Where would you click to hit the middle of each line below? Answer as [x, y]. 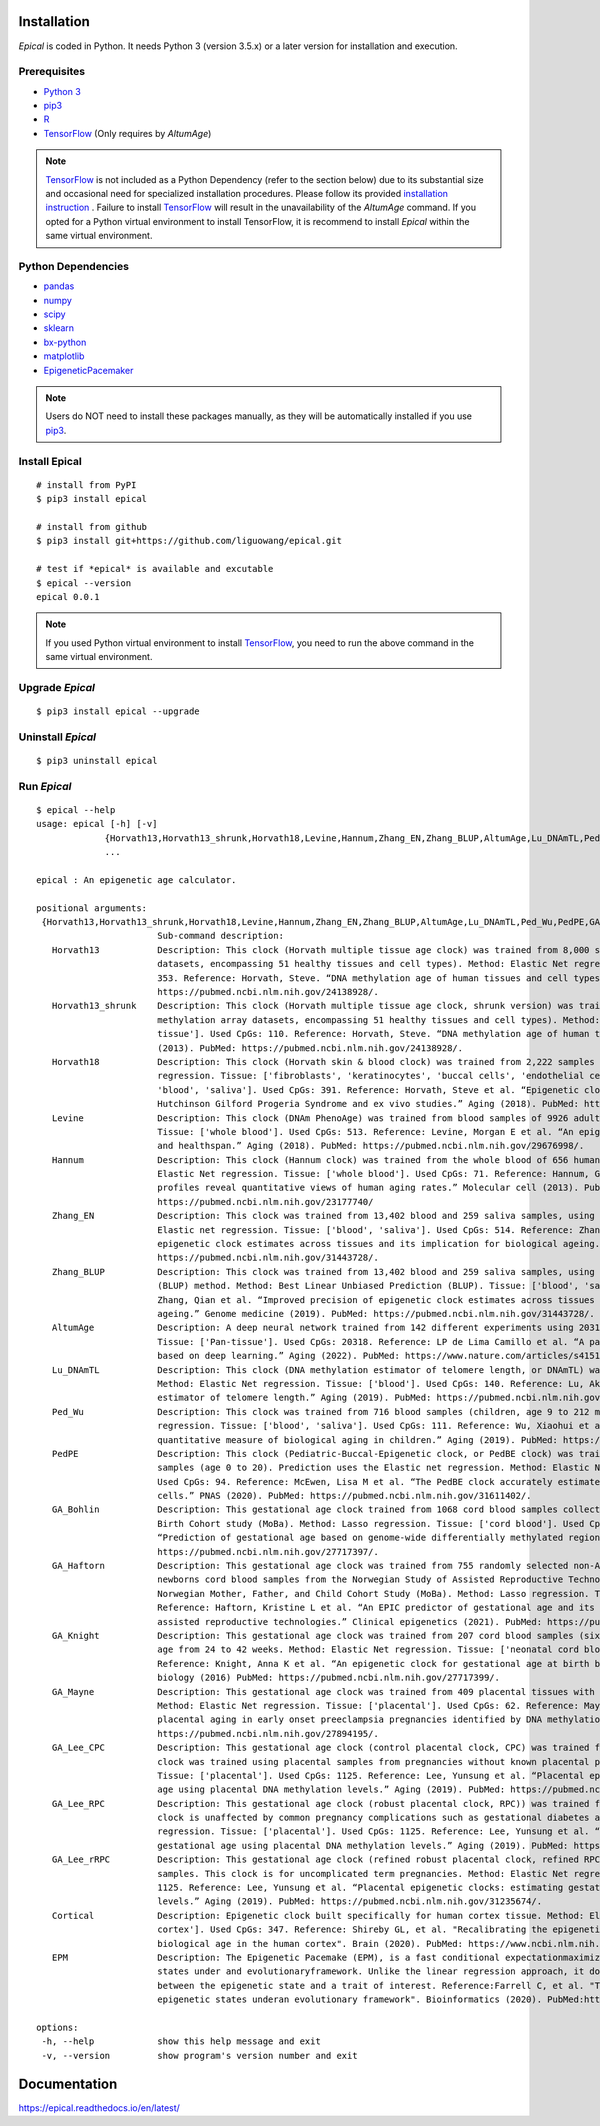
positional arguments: [92, 908]
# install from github [92, 526]
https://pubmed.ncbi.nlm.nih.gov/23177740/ [265, 1201]
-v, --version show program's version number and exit [200, 2055]
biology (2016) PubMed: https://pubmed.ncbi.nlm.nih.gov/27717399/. [328, 1678]
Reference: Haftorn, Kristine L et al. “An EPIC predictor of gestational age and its [375, 1608]
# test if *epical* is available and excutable [155, 569]
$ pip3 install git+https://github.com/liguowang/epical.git [189, 541]
